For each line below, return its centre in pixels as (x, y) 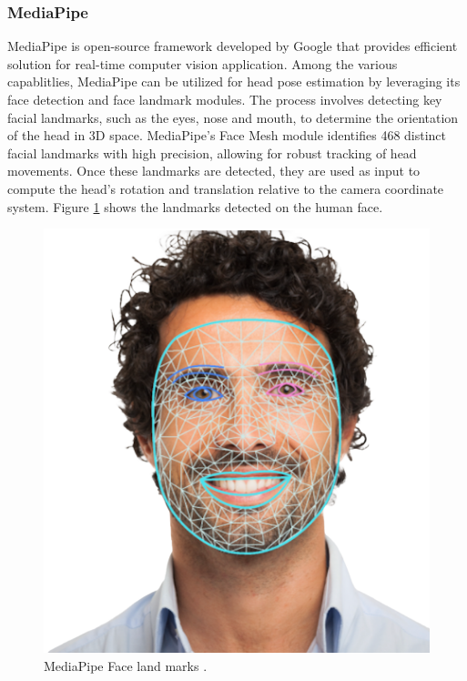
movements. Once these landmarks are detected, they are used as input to (214, 171)
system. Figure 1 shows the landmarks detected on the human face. (195, 206)
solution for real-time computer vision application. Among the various (203, 63)
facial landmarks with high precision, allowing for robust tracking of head (212, 152)
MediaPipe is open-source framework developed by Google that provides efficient (233, 46)
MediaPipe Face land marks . (126, 665)
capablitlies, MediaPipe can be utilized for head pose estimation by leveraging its (234, 81)
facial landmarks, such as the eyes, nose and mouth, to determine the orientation (233, 117)
